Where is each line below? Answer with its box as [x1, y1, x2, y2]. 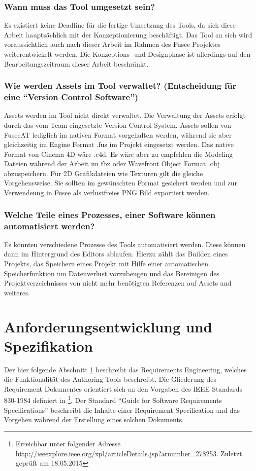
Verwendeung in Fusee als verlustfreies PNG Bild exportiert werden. [4, 187, 210, 198]
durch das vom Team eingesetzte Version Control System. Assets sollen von [4, 119, 231, 130]
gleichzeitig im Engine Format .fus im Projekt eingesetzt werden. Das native [4, 139, 234, 149]
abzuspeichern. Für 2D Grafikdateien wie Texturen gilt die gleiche [4, 168, 203, 178]
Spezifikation [4, 335, 93, 356]
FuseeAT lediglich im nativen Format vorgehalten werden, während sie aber [4, 129, 232, 140]
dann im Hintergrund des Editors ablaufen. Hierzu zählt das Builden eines [4, 249, 228, 259]
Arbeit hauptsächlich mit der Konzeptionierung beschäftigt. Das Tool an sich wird [4, 29, 252, 39]
